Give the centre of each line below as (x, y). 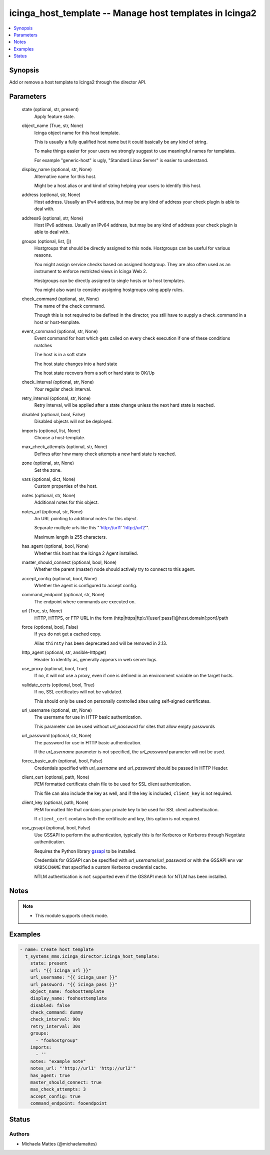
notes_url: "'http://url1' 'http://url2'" (83, 1068)
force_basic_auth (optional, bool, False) (62, 761)
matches (43, 345)
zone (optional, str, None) (48, 463)
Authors (19, 1134)
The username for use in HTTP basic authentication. (88, 717)
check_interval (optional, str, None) (58, 382)
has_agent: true (50, 1075)
